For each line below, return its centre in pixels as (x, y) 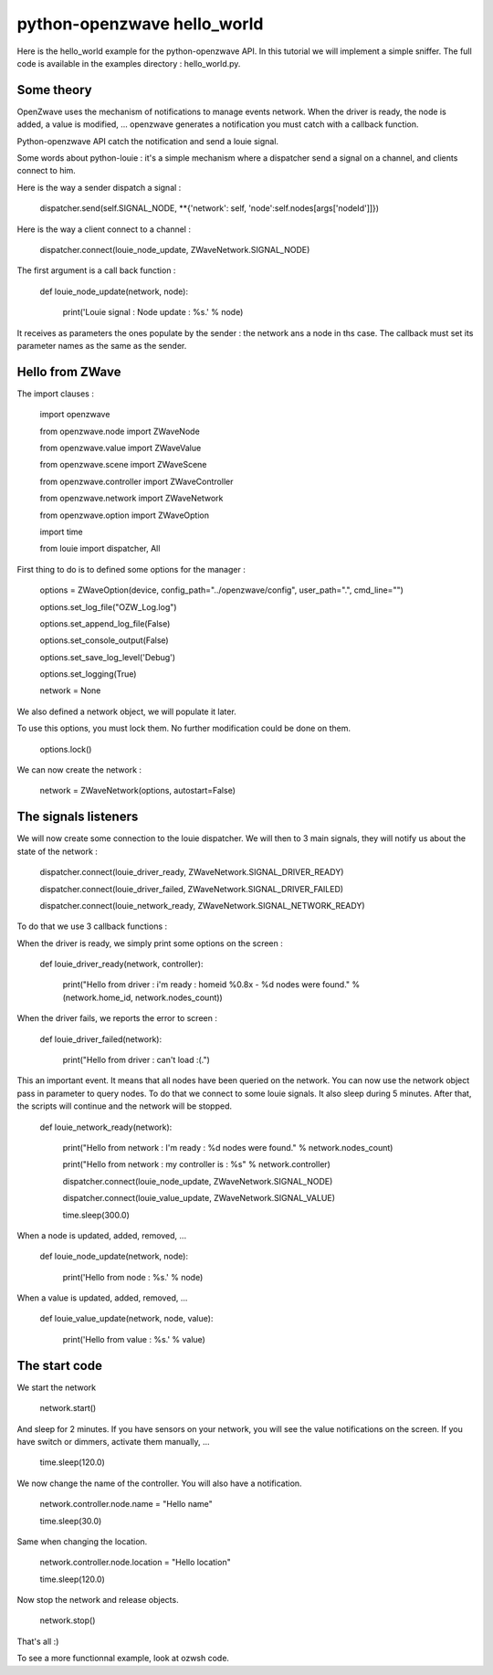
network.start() (68, 1408)
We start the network (57, 1387)
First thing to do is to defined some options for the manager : (131, 569)
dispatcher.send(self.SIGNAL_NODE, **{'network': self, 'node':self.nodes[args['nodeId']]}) (209, 208)
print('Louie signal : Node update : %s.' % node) (153, 312)
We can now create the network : (79, 770)
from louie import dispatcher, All (100, 549)
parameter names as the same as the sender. (102, 345)
